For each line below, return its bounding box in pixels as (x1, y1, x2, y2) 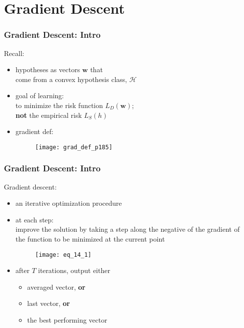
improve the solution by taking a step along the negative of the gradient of (15, 224, 240, 234)
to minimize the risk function (15, 100, 103, 110)
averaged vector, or (27, 281, 86, 292)
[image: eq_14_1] (35, 251, 92, 258)
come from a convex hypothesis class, (15, 74, 127, 84)
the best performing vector (27, 315, 107, 325)
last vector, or (27, 298, 70, 308)
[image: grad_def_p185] (35, 143, 113, 151)
